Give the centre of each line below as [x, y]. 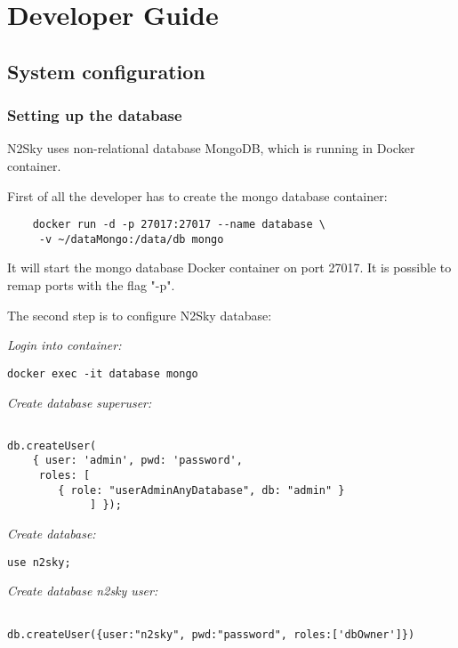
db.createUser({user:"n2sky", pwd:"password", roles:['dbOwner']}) [211, 634]
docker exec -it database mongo [103, 373]
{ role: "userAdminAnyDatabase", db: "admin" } [201, 490]
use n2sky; [39, 562]
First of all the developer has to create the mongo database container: [197, 195]
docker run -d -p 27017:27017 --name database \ [179, 225]
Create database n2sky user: [83, 591]
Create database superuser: [80, 402]
